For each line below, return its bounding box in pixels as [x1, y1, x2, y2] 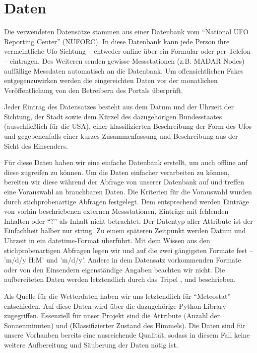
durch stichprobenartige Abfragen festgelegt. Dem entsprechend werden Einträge [4, 196, 249, 206]
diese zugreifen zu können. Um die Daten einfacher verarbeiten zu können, [4, 167, 230, 177]
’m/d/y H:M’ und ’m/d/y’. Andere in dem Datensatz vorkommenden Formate [4, 255, 241, 265]
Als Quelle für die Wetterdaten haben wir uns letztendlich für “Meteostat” [4, 290, 231, 301]
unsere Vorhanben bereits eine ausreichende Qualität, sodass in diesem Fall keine [4, 330, 250, 340]
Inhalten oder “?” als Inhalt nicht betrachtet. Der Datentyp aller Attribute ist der [4, 215, 253, 226]
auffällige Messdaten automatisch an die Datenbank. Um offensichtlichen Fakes [4, 65, 244, 76]
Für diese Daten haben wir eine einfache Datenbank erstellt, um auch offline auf [4, 157, 248, 168]
